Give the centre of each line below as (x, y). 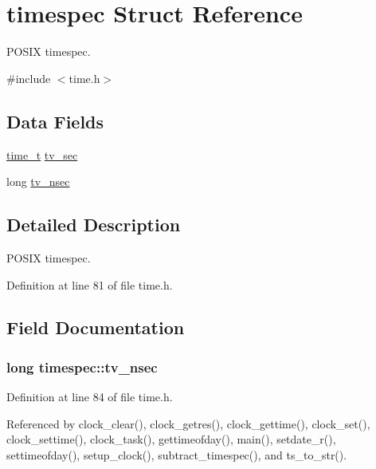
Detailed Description (94, 225)
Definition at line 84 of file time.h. (90, 397)
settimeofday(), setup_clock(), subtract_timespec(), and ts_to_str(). (177, 454)
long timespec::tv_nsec (82, 367)
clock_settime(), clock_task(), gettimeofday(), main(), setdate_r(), (171, 439)
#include (29, 78)
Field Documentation (96, 327)
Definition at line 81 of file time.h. (90, 284)
